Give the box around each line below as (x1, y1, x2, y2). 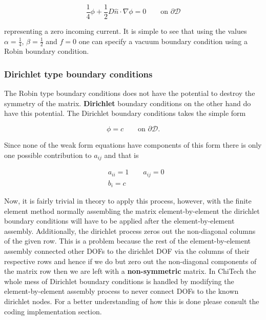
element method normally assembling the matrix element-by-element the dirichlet (4, 205, 260, 216)
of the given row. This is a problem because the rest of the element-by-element (4, 235, 251, 246)
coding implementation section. (4, 306, 102, 316)
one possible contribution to (4, 149, 92, 160)
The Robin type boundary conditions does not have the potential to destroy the (4, 88, 255, 98)
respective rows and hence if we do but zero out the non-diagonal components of (4, 255, 257, 266)
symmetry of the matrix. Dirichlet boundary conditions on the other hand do (4, 97, 251, 108)
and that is (104, 149, 139, 160)
